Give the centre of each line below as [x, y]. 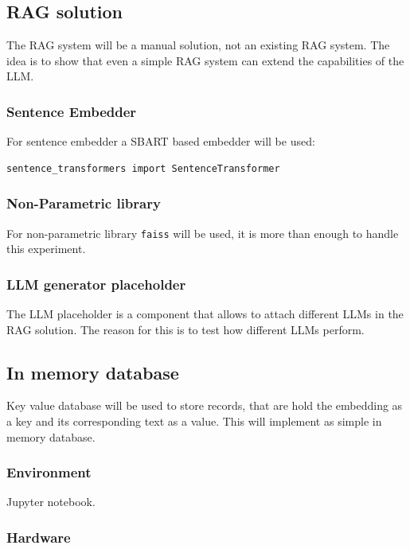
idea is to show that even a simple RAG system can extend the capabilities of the [205, 60]
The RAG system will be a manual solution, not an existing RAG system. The [198, 45]
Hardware [39, 537]
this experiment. [46, 249]
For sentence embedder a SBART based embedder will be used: [161, 141]
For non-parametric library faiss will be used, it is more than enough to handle [203, 233]
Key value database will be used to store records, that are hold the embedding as [205, 405]
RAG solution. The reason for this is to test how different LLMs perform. [185, 329]
